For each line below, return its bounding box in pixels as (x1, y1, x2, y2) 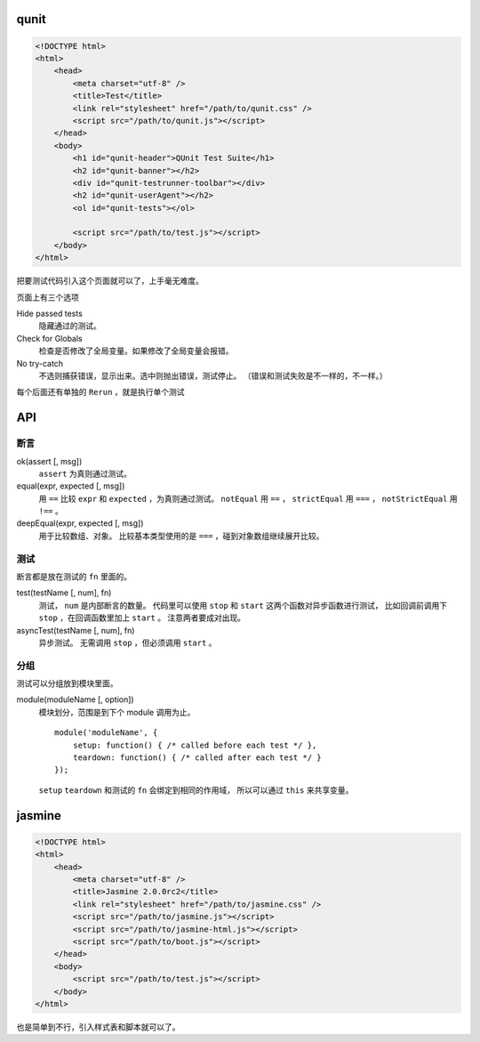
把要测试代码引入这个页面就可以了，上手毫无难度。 (16, 276, 204, 287)
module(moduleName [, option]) (16, 694, 134, 705)
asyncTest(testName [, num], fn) (16, 625, 135, 635)
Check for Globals (16, 333, 84, 343)
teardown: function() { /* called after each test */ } (72, 753, 322, 763)
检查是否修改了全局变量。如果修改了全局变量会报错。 (38, 345, 234, 356)
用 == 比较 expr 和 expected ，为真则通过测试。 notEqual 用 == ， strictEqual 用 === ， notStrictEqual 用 (38, 493, 458, 504)
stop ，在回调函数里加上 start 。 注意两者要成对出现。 (38, 612, 246, 623)
